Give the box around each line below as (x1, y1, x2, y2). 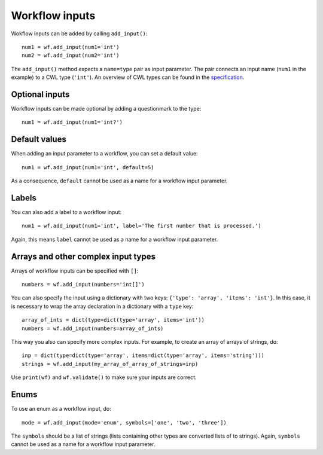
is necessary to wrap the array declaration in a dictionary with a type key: (11, 303, 194, 310)
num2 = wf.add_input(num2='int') (22, 52, 120, 59)
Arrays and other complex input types (11, 251, 156, 261)
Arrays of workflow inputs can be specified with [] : (11, 267, 139, 274)
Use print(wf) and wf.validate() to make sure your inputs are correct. (11, 374, 197, 381)
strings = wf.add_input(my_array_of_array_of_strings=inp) (22, 361, 199, 367)
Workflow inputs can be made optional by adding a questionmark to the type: (11, 105, 202, 112)
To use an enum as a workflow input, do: (11, 405, 111, 413)
